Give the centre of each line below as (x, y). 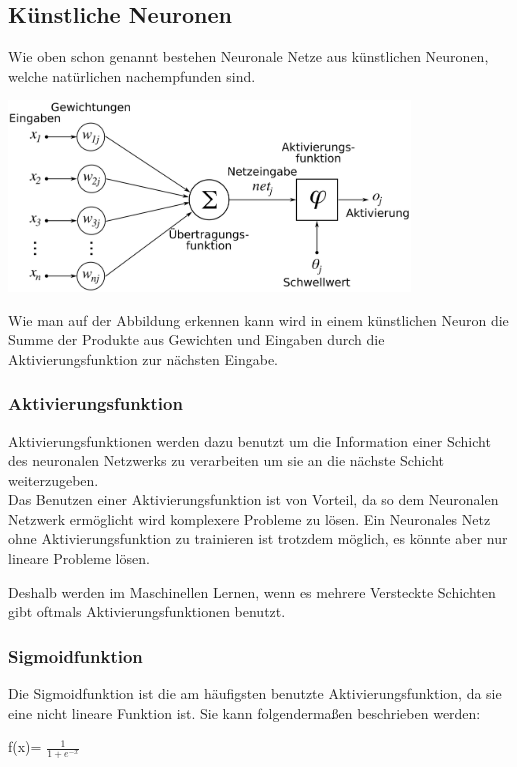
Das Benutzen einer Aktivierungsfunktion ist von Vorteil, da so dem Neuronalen (253, 499)
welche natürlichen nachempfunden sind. (132, 75)
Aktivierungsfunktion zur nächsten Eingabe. (143, 358)
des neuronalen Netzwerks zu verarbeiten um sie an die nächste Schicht (226, 460)
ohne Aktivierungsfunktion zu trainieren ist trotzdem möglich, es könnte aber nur (258, 538)
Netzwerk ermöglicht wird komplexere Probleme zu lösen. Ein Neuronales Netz (249, 518)
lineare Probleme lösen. (79, 558)
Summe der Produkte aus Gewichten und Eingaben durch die (196, 339)
